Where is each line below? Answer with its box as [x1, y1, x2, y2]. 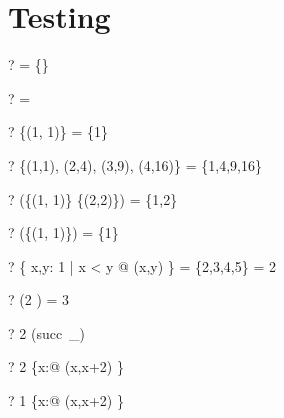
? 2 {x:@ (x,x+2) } [8, 356, 124, 377]
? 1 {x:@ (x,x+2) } [8, 390, 124, 411]
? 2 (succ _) [8, 322, 86, 343]
